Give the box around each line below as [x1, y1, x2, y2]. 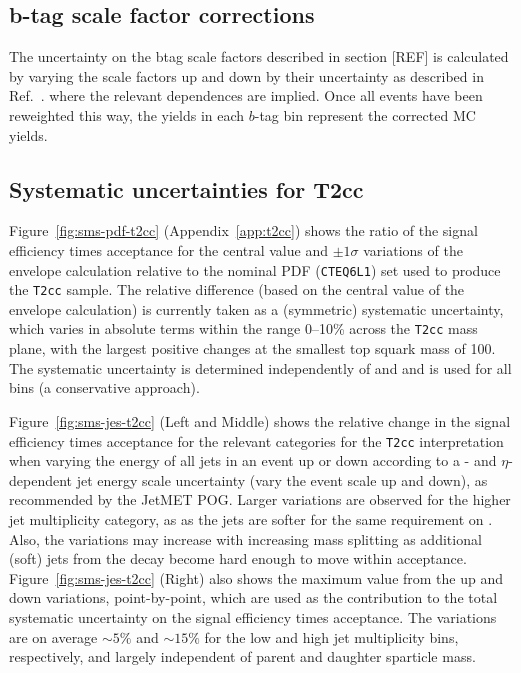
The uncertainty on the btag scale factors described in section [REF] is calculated [9, 46, 509, 67]
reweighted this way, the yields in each [9, 104, 245, 125]
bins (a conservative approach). [9, 377, 200, 398]
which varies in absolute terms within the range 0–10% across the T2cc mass [9, 318, 478, 339]
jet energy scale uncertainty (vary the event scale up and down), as [76, 469, 488, 490]
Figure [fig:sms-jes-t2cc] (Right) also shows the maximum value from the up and [9, 567, 504, 588]
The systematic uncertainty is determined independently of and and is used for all [9, 357, 512, 378]
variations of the [363, 239, 463, 260]
